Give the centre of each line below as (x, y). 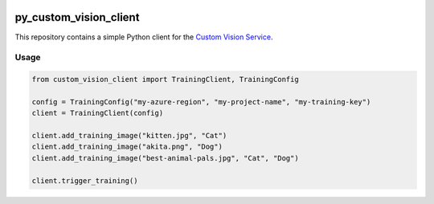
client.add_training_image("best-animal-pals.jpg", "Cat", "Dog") (165, 158)
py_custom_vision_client (77, 17)
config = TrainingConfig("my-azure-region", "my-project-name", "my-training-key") (201, 102)
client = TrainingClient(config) (98, 113)
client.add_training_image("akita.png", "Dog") (127, 147)
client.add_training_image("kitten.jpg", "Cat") (129, 136)
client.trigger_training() (85, 180)
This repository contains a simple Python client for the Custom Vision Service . (144, 37)
